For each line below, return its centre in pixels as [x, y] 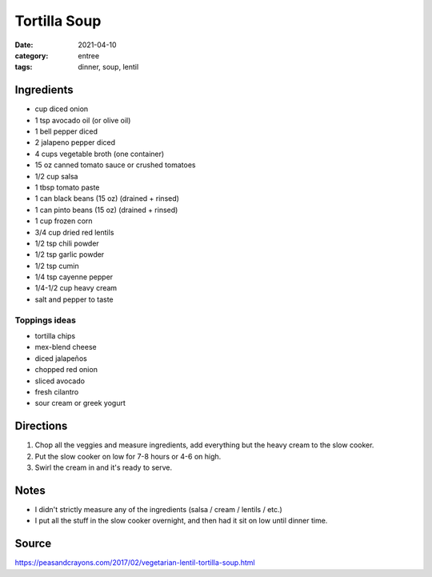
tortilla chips [55, 336]
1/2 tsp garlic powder [70, 254]
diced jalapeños [61, 358]
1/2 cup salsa [56, 176]
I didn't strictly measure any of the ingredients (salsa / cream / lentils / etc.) [159, 509]
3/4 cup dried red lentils [74, 232]
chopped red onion [66, 370]
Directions [41, 426]
